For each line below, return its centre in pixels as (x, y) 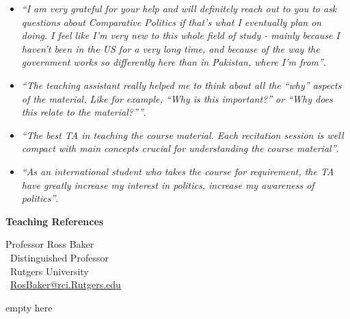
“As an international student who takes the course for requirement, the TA (178, 171)
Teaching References (55, 221)
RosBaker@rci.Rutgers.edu (66, 284)
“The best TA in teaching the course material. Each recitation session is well (183, 135)
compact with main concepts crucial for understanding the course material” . (180, 148)
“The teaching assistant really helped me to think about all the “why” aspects (181, 85)
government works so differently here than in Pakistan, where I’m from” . (174, 62)
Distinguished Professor (59, 257)
